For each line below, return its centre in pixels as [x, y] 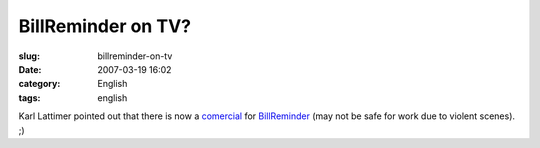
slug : [29, 56]
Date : [30, 69]
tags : [29, 97]
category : [39, 84]
